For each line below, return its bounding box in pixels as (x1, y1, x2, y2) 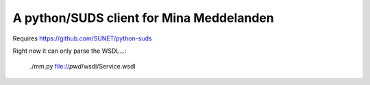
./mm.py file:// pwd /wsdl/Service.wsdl (29, 62, 136, 71)
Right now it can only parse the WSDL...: (12, 47, 127, 55)
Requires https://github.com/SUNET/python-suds (12, 34, 152, 42)
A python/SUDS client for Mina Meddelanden (12, 10, 274, 25)
